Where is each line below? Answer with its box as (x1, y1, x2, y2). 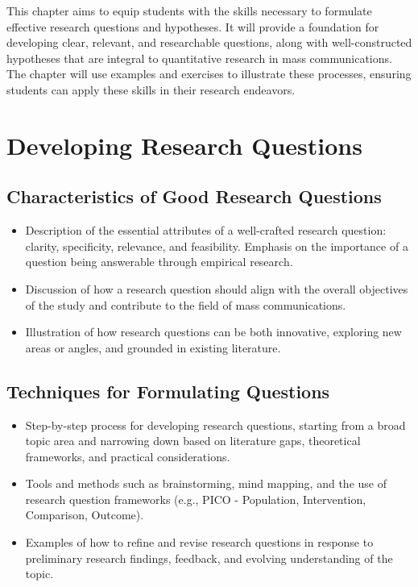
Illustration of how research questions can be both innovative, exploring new (25, 323, 402, 340)
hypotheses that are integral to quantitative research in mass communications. (6, 49, 392, 66)
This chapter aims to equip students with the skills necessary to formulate (6, 2, 372, 19)
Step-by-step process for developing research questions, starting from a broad (25, 416, 406, 433)
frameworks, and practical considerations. (25, 448, 230, 464)
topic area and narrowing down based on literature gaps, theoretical (25, 432, 361, 449)
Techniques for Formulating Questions (6, 378, 330, 403)
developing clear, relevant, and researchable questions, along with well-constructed (6, 34, 412, 51)
